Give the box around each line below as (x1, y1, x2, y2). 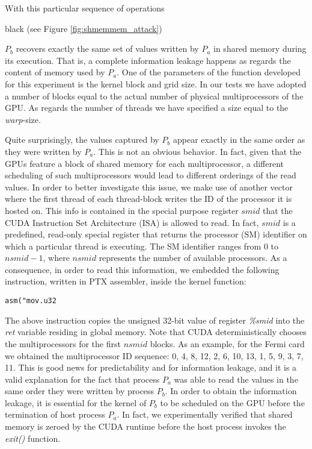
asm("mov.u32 (5, 297, 57, 306)
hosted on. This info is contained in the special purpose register (5, 204, 239, 216)
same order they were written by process (5, 385, 154, 397)
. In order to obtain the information (165, 385, 297, 397)
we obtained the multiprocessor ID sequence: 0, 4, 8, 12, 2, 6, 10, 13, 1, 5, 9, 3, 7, (5, 349, 304, 362)
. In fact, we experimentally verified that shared (117, 408, 293, 421)
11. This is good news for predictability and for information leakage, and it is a (5, 361, 297, 374)
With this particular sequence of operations (5, 2, 165, 14)
